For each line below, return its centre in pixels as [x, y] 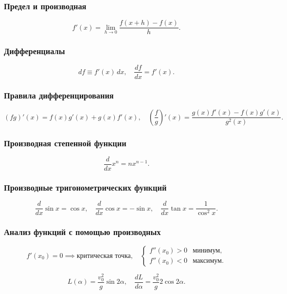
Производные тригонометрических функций [85, 187]
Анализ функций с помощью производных [82, 232]
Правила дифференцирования [59, 95]
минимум [206, 251]
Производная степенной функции [65, 143]
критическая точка [104, 256]
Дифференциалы [35, 51]
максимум [207, 261]
